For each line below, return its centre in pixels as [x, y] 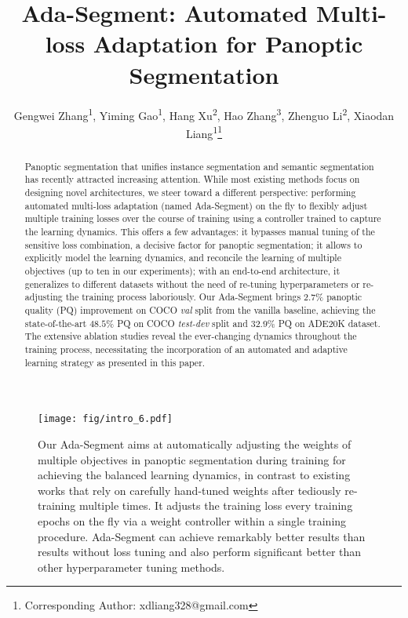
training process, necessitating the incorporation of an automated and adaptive [186, 349]
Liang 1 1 [204, 132]
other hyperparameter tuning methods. [131, 567]
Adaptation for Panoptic [228, 44]
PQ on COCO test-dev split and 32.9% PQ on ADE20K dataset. [249, 323]
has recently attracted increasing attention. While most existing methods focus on [192, 179]
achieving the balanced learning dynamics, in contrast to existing [194, 475]
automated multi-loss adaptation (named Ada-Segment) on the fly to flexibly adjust [196, 205]
